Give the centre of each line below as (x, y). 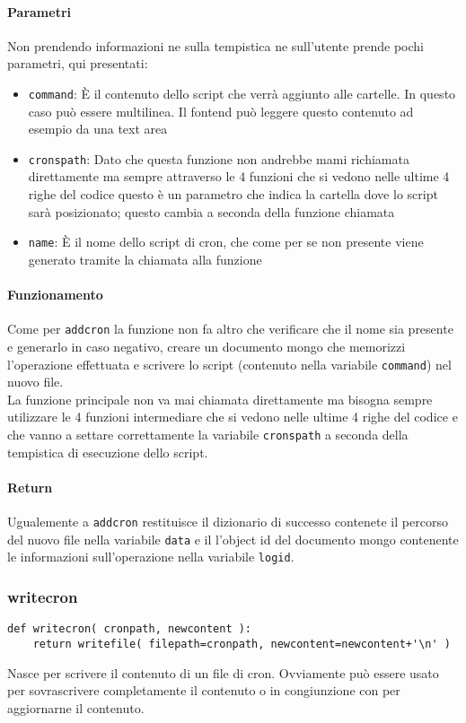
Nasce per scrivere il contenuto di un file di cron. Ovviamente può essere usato (223, 672)
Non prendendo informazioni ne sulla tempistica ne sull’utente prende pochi (215, 45)
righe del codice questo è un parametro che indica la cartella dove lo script (233, 194)
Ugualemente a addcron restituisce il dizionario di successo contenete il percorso (228, 522)
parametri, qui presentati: (78, 63)
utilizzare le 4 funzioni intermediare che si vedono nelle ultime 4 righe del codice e (233, 417)
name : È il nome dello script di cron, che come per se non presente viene (226, 242)
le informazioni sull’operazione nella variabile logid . (151, 557)
